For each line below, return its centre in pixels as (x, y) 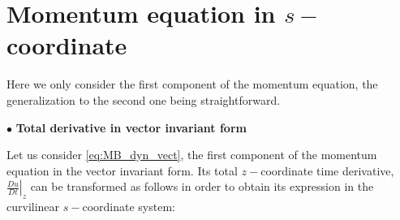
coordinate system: (129, 207)
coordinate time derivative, (327, 170)
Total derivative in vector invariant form (131, 127)
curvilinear (33, 207)
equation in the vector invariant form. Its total (122, 170)
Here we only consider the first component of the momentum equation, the (192, 84)
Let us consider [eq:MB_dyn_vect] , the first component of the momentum (192, 155)
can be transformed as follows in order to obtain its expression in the (202, 186)
